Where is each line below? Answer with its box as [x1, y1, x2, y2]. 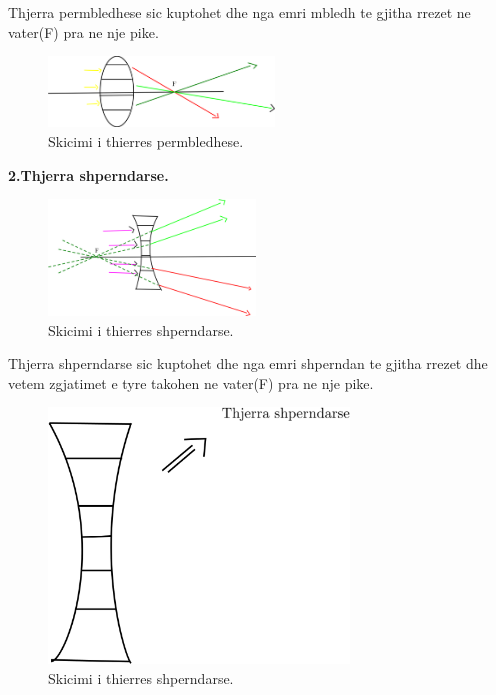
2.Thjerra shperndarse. [8, 164, 169, 185]
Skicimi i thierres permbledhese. [48, 130, 244, 151]
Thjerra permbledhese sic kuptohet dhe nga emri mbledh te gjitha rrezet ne [8, 2, 471, 22]
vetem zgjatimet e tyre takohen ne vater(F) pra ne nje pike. [8, 372, 374, 393]
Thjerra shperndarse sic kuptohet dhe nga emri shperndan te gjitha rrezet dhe [8, 353, 488, 374]
